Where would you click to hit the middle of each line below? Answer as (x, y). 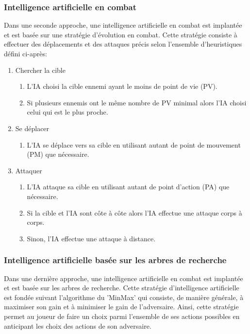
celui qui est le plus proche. (67, 112)
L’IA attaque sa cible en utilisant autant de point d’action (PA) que (128, 187)
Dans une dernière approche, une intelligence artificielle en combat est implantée (124, 278)
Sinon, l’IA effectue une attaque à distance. (91, 238)
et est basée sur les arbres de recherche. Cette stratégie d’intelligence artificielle (122, 288)
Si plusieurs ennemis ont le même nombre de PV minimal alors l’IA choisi (137, 102)
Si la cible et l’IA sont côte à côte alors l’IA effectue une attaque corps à (134, 212)
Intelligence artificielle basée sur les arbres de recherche (115, 260)
